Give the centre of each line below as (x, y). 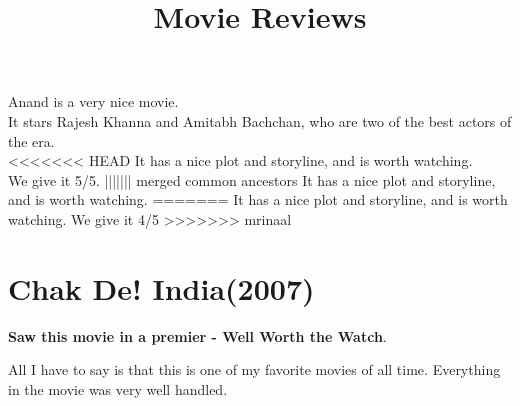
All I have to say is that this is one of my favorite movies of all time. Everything (254, 369)
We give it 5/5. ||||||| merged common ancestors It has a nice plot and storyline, (252, 179)
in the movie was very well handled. (118, 388)
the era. (31, 140)
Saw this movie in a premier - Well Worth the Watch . (197, 335)
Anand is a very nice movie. (93, 101)
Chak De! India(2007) (161, 287)
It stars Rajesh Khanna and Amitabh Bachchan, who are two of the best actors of (260, 120)
